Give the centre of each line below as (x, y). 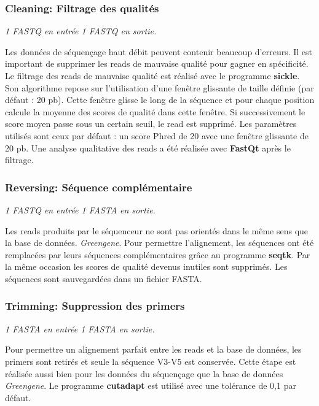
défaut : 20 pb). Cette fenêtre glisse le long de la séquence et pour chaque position (160, 100)
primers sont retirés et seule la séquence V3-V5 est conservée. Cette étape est (151, 361)
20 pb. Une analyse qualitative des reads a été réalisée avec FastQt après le (148, 147)
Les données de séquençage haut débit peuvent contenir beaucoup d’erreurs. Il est (159, 51)
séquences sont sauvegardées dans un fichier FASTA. (104, 278)
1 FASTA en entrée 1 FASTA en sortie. (80, 328)
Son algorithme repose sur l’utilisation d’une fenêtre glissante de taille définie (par (159, 87)
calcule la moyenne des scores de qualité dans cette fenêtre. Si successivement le (155, 111)
